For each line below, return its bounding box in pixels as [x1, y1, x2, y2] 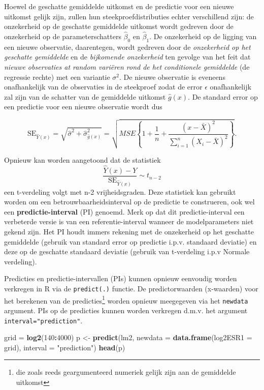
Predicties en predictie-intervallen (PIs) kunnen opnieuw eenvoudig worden [4, 273, 237, 284]
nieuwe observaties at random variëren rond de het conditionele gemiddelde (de [4, 61, 250, 72]
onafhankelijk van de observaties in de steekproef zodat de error [4, 81, 203, 92]
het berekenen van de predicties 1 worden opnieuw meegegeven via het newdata [4, 293, 248, 306]
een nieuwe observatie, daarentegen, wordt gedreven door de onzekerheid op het [4, 41, 251, 52]
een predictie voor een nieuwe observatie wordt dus [4, 101, 162, 112]
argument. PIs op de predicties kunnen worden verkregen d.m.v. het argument [4, 305, 248, 315]
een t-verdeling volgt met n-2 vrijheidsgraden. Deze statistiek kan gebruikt [4, 186, 236, 197]
